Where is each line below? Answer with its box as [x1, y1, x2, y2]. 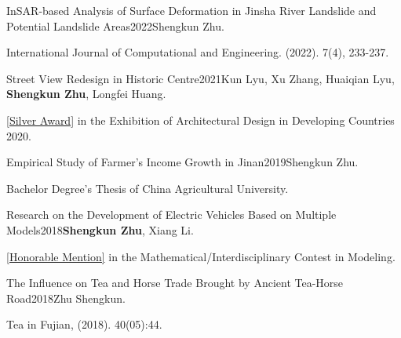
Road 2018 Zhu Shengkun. [6, 289, 126, 306]
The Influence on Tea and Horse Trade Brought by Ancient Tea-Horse [6, 274, 344, 291]
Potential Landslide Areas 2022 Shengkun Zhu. [6, 17, 224, 34]
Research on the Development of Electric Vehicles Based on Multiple [6, 206, 337, 223]
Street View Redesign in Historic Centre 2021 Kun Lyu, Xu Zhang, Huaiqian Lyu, [6, 70, 395, 86]
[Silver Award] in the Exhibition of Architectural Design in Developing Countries [6, 111, 395, 128]
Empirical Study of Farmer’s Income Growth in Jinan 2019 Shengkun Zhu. [6, 154, 359, 170]
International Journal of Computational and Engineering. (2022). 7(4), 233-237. [6, 44, 389, 60]
